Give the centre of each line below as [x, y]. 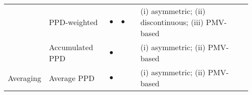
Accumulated [71, 47]
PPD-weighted [73, 22]
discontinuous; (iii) [172, 22]
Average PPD [72, 78]
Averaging [24, 78]
